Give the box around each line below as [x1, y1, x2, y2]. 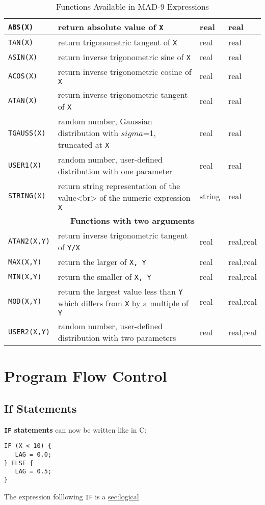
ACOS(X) [8, 71, 38, 80]
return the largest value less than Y [58, 285, 183, 297]
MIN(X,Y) [8, 272, 42, 281]
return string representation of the [58, 180, 180, 192]
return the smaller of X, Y [58, 271, 151, 282]
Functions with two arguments [70, 215, 195, 226]
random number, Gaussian [58, 115, 152, 127]
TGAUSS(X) [8, 128, 46, 137]
